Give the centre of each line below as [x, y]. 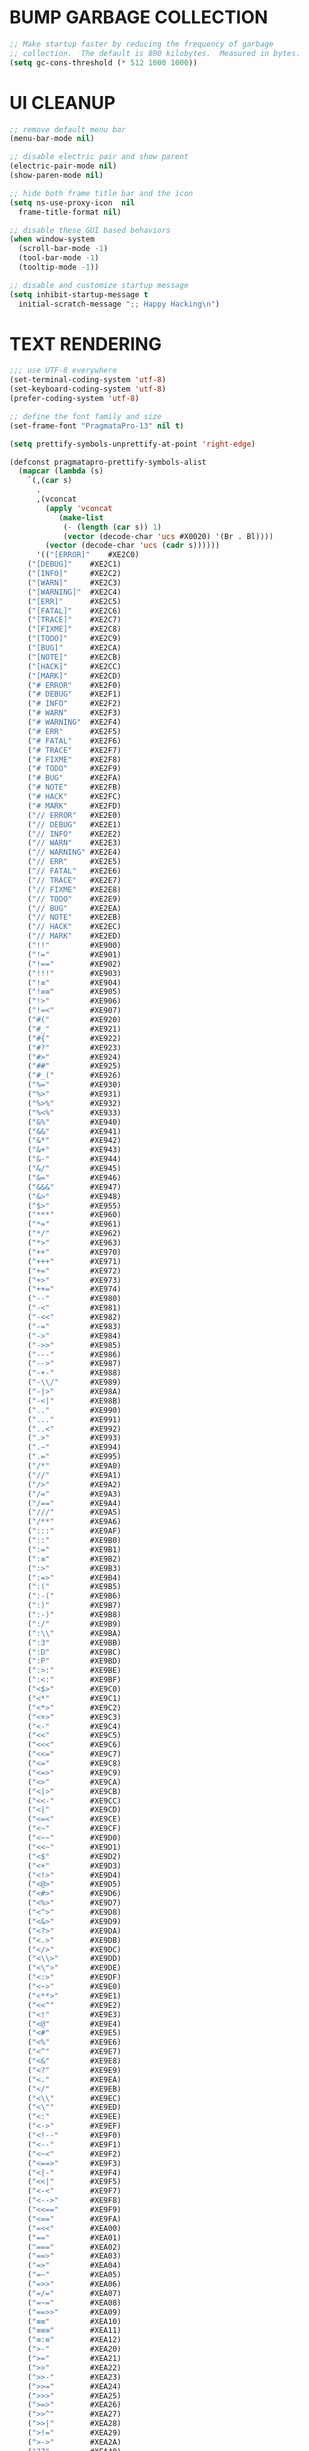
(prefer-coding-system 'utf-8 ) [74, 399]
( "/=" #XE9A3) [74, 1494]
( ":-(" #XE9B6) [74, 1596]
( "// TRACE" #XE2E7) [74, 880]
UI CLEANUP [62, 102]
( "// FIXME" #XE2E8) [74, 889]
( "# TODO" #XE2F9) [74, 769]
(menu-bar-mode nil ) [52, 139]
